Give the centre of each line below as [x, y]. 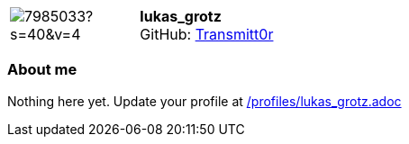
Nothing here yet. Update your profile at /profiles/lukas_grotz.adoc [204, 101]
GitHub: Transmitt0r [207, 34]
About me [42, 70]
